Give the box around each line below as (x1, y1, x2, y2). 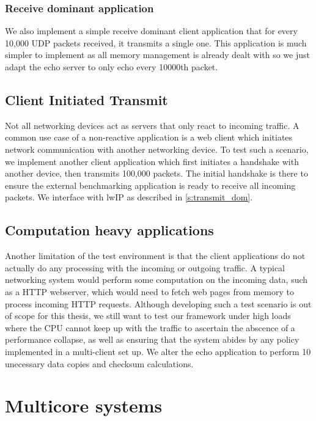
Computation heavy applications (5, 221, 214, 240)
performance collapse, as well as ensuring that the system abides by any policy (5, 333, 299, 346)
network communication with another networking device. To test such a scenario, (5, 142, 309, 155)
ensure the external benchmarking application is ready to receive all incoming (5, 178, 296, 191)
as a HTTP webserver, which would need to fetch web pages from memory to (5, 285, 295, 298)
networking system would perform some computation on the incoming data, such (5, 273, 308, 286)
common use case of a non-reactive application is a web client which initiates (5, 131, 293, 144)
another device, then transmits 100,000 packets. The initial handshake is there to (5, 167, 308, 180)
